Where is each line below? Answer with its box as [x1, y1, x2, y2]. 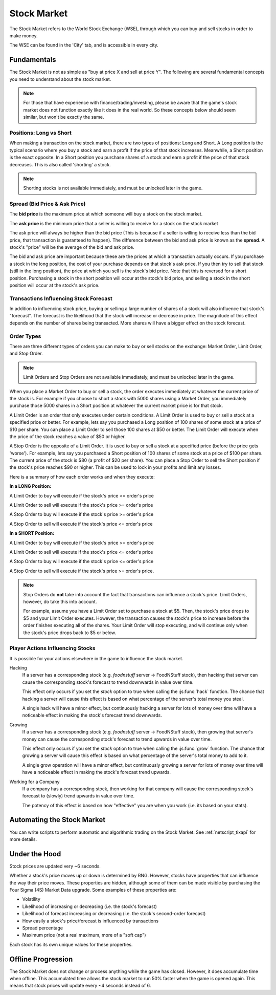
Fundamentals [9, 55, 56, 64]
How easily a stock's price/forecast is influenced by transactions [22, 918, 158, 924]
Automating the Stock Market [9, 815, 106, 824]
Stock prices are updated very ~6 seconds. [9, 863, 101, 869]
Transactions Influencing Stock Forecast [9, 295, 112, 302]
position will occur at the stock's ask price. [9, 282, 100, 288]
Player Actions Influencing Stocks [9, 645, 96, 652]
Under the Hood [9, 850, 61, 858]
